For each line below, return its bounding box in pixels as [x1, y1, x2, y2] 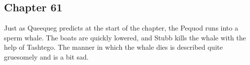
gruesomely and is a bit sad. [4, 51, 89, 62]
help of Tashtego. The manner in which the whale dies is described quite [4, 42, 223, 52]
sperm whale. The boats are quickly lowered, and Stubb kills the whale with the [4, 32, 246, 42]
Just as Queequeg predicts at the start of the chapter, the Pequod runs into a [4, 23, 238, 33]
